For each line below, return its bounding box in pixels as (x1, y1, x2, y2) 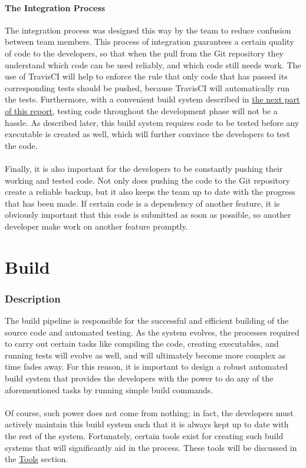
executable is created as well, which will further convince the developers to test (5, 128, 290, 140)
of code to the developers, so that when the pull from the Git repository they (5, 47, 284, 59)
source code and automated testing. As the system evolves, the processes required (5, 326, 300, 338)
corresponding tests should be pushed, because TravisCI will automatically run (5, 81, 289, 94)
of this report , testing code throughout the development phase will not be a (5, 104, 278, 117)
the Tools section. (5, 453, 68, 465)
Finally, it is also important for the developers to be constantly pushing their (5, 162, 283, 174)
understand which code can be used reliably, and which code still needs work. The (5, 58, 301, 71)
